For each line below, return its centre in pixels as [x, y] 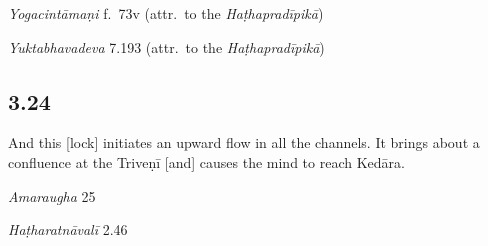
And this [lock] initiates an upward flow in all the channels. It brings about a [244, 142]
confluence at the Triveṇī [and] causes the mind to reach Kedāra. [206, 161]
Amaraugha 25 [52, 195]
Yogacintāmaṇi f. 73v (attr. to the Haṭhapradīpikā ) [166, 13]
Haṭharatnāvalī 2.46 [68, 229]
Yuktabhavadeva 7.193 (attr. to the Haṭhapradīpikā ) [166, 46]
